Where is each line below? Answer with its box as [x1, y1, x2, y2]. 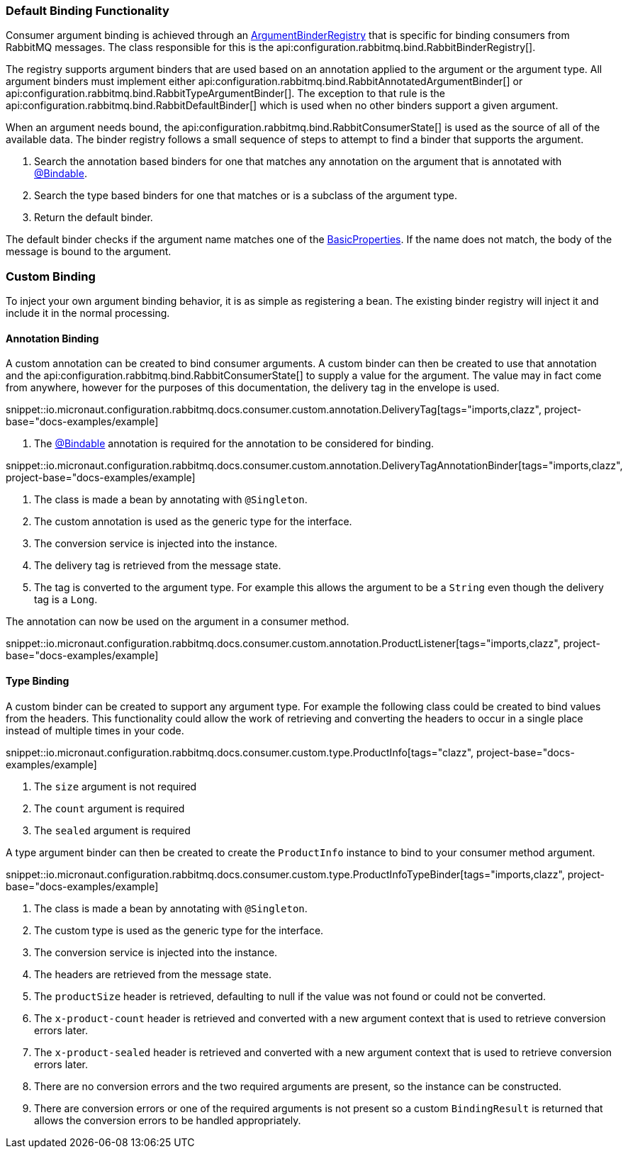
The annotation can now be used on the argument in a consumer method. [6, 615, 349, 628]
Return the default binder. [34, 211, 153, 224]
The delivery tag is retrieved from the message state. [34, 559, 281, 572]
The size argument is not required [34, 780, 197, 792]
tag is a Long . [34, 593, 98, 606]
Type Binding [6, 674, 69, 687]
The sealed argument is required [34, 824, 191, 836]
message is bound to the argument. [6, 245, 172, 258]
